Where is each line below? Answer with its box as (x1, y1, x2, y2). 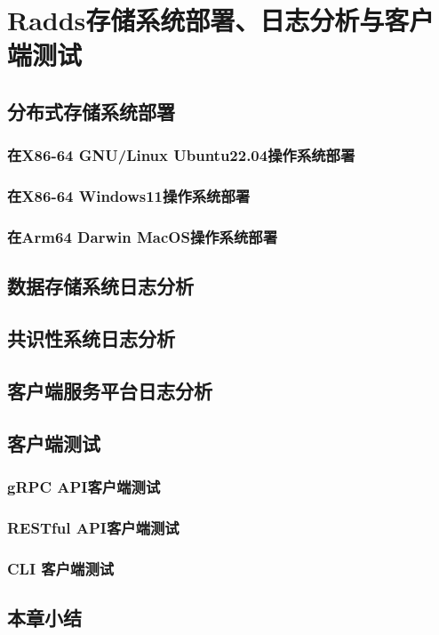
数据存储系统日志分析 (7, 272, 194, 300)
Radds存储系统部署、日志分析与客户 (7, 2, 435, 38)
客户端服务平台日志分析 (7, 376, 212, 404)
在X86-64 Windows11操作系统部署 (7, 185, 251, 207)
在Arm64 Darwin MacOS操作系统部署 (7, 225, 278, 247)
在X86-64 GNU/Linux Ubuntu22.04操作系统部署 (7, 144, 355, 166)
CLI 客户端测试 (7, 557, 115, 579)
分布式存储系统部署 (7, 97, 175, 125)
